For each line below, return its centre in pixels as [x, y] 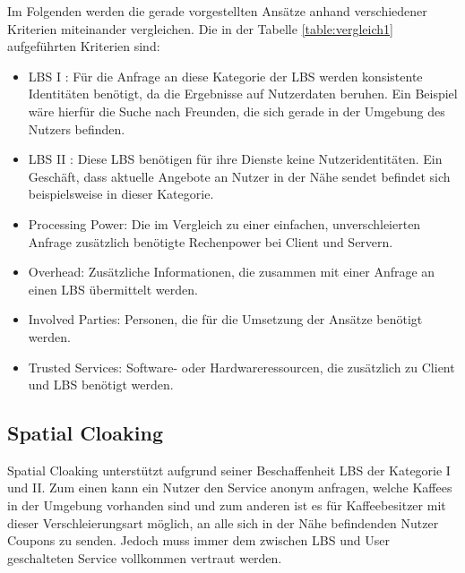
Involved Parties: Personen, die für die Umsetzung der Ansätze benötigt [225, 319]
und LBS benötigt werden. [101, 385]
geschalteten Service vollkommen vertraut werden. [145, 557]
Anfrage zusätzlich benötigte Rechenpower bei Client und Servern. [211, 241]
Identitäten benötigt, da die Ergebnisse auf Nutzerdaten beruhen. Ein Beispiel [243, 94]
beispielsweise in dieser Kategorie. [121, 194]
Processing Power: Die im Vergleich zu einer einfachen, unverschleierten [224, 223]
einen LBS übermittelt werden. [113, 289]
